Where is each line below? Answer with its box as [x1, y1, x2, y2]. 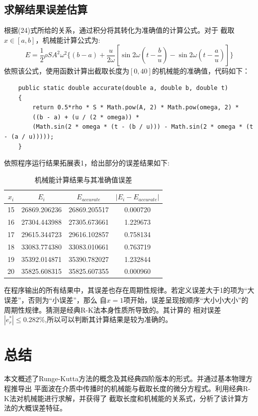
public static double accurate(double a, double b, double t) [18, 84, 229, 91]
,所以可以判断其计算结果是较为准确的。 [45, 314, 172, 325]
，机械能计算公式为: [35, 34, 100, 45]
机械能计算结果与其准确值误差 [34, 174, 132, 184]
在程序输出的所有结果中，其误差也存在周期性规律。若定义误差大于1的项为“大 [4, 285, 255, 295]
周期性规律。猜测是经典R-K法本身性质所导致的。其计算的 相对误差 [4, 304, 221, 315]
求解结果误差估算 [4, 1, 87, 17]
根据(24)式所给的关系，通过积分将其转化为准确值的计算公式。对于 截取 [4, 25, 235, 35]
